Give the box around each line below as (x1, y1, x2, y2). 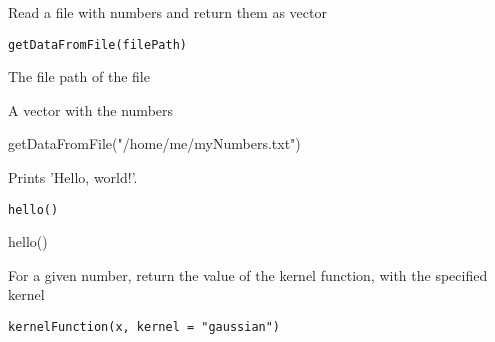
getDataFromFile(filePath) (8, 37, 187, 52)
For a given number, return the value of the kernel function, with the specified (8, 264, 488, 285)
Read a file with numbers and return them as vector (8, 2, 327, 22)
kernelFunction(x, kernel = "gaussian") (8, 320, 281, 335)
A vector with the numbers (8, 99, 174, 120)
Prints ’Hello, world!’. (8, 167, 138, 188)
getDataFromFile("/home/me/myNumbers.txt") (8, 133, 301, 154)
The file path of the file (8, 66, 150, 87)
